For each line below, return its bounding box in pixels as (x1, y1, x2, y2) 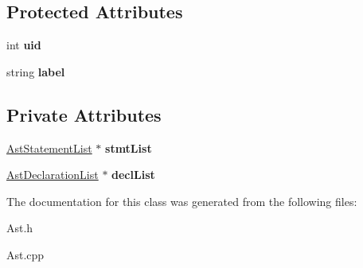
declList (111, 166, 155, 183)
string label (6, 63, 65, 80)
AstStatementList (6, 139, 92, 156)
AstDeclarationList (6, 166, 99, 183)
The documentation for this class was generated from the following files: (6, 192, 357, 209)
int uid (6, 37, 41, 53)
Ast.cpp (6, 246, 45, 262)
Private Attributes (6, 102, 162, 126)
